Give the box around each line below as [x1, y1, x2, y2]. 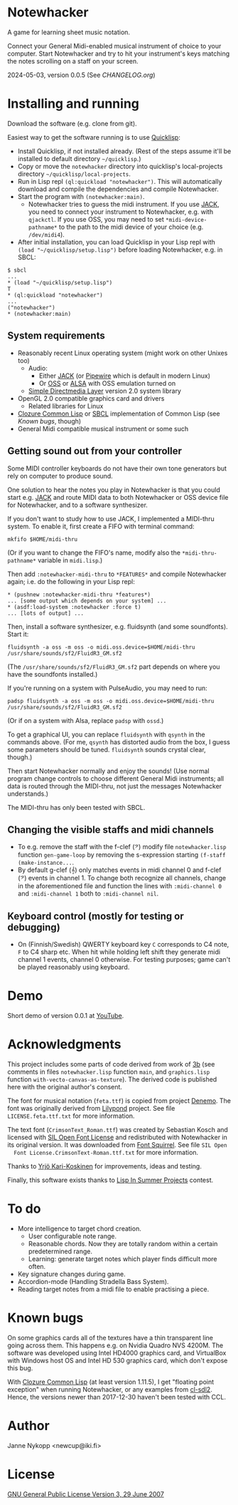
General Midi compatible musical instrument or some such [17, 424, 189, 433]
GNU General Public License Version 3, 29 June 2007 [7, 1489, 165, 1498]
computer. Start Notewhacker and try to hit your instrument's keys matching [7, 49, 230, 58]
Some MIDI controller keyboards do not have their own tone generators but [7, 464, 227, 473]
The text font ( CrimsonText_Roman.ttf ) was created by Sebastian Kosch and [7, 1126, 229, 1134]
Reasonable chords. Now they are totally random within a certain [28, 1239, 218, 1248]
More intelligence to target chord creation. [17, 1224, 142, 1233]
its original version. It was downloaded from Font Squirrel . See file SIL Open [7, 1141, 227, 1149]
